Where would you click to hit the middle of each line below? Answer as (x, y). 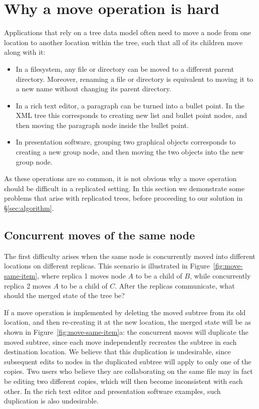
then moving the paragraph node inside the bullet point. (102, 125)
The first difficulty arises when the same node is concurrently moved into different (130, 256)
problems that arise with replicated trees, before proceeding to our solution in (123, 198)
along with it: (25, 52)
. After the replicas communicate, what (175, 285)
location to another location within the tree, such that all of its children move (123, 42)
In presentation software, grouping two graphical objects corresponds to (126, 142)
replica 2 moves (28, 285)
